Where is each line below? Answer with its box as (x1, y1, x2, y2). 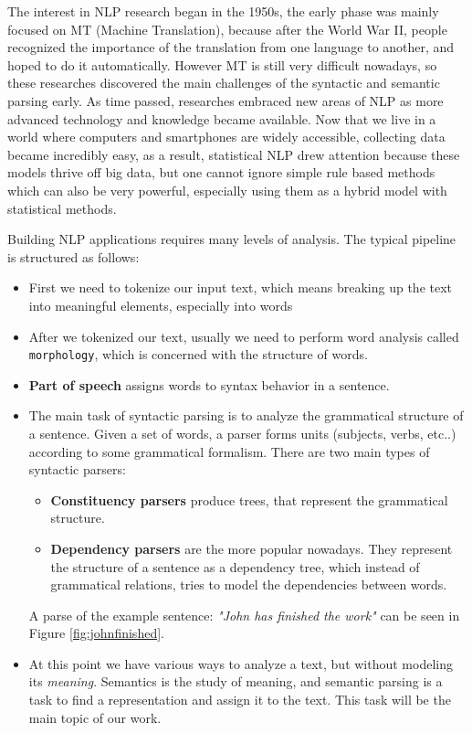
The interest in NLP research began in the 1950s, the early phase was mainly (7, 2, 439, 20)
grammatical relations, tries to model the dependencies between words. (50, 575, 447, 594)
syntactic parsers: (28, 460, 126, 479)
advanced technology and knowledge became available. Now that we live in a (7, 109, 436, 128)
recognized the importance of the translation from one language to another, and (7, 37, 455, 57)
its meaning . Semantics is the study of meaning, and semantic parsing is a (28, 672, 443, 691)
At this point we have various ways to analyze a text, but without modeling (28, 653, 453, 673)
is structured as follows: (7, 247, 140, 266)
